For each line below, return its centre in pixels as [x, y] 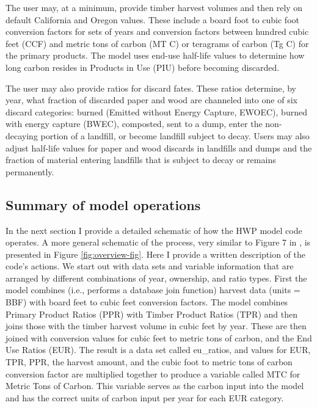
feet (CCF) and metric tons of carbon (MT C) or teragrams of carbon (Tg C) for [157, 43]
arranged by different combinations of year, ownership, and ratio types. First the [156, 278]
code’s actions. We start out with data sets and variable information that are [150, 266]
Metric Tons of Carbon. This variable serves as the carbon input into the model [155, 386]
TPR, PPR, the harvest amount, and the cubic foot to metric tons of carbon [149, 362]
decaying [22, 135]
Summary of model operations [103, 204]
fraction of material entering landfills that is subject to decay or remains [141, 160]
